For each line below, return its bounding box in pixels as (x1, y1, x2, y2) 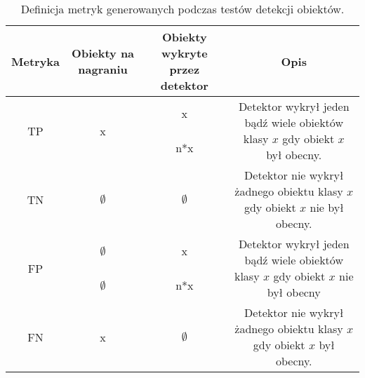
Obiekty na (72, 45, 135, 61)
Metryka (11, 53, 60, 69)
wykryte (161, 45, 208, 61)
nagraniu (78, 61, 128, 77)
